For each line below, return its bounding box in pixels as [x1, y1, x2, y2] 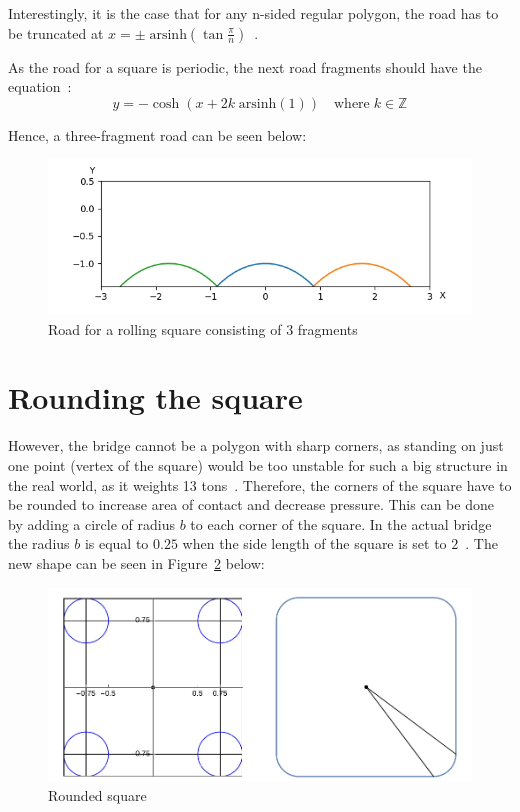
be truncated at [8, 22, 104, 43]
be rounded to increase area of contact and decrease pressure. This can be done [8, 494, 494, 515]
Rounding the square [8, 377, 303, 418]
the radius [8, 533, 70, 554]
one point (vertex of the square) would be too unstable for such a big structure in [8, 454, 508, 475]
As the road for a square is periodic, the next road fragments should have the [8, 56, 482, 77]
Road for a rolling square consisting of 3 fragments [48, 318, 358, 339]
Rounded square [48, 784, 147, 805]
